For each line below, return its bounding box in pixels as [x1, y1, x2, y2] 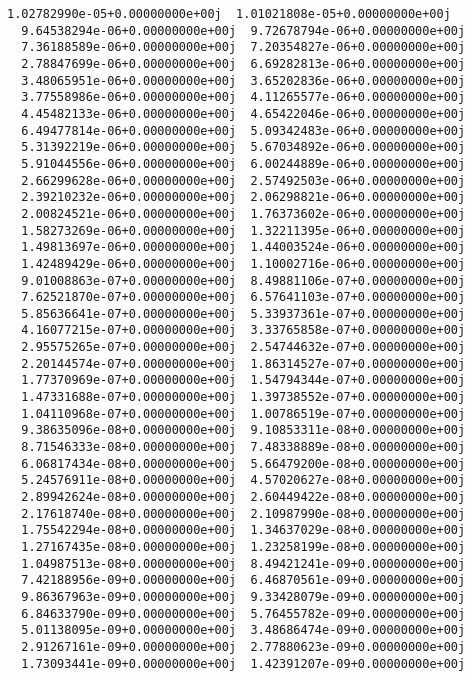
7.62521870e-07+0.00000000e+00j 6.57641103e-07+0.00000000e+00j [21, 290, 466, 305]
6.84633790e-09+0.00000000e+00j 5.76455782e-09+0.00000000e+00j [21, 606, 466, 621]
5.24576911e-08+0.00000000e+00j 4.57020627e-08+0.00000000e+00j [21, 473, 466, 488]
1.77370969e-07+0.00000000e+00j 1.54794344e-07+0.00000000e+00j [21, 373, 466, 388]
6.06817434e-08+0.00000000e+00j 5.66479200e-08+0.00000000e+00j [21, 456, 466, 471]
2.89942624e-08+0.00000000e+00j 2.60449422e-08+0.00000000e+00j [21, 490, 466, 505]
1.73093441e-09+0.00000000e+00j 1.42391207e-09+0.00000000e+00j [21, 656, 466, 671]
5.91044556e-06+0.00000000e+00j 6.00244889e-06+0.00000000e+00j [21, 156, 466, 171]
